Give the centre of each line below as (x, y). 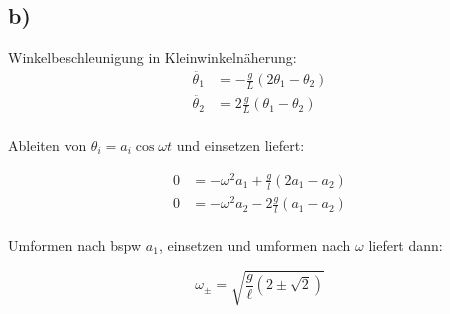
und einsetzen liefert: (240, 144)
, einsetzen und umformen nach (254, 244)
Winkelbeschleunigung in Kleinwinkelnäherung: (152, 57)
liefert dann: (405, 244)
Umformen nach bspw (75, 244)
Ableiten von (47, 144)
